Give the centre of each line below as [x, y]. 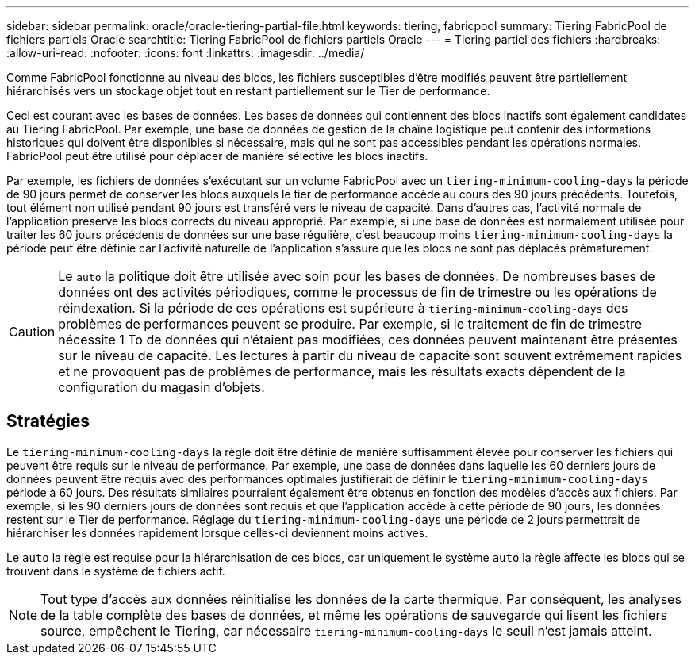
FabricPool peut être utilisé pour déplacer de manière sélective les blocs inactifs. [217, 156]
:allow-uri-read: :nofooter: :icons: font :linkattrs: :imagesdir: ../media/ [186, 53]
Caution [32, 332]
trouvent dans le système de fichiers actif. [116, 571]
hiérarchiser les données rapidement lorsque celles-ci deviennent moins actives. [217, 532]
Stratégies [48, 421]
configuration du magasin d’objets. [161, 387]
